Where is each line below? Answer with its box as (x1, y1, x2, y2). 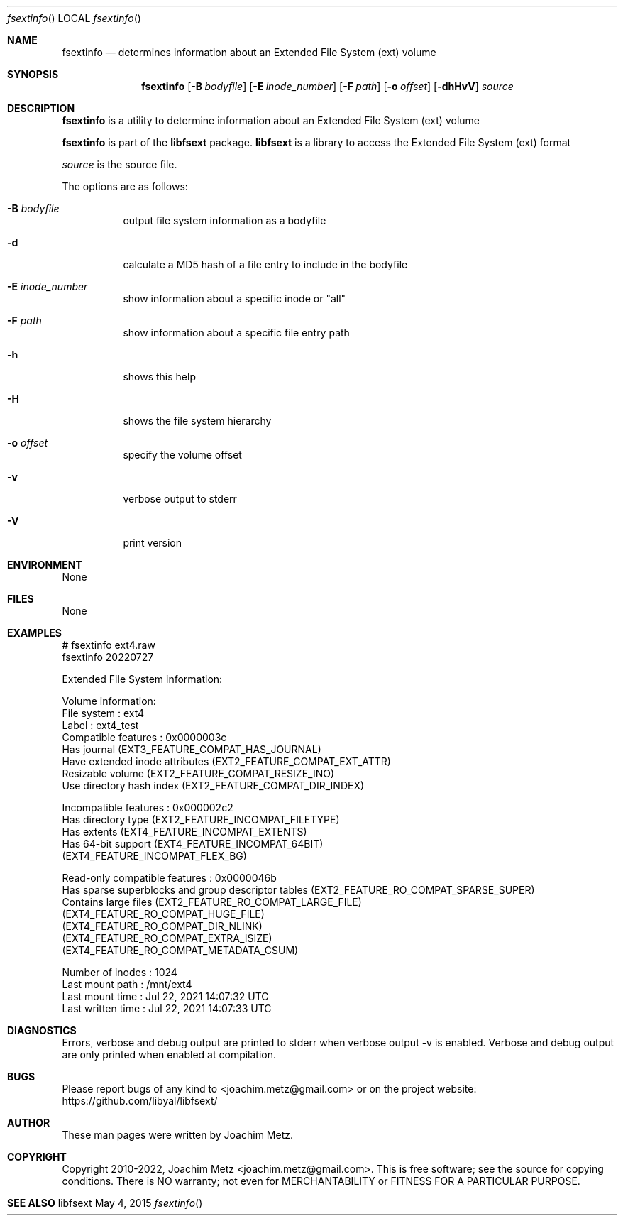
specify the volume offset (123, 449, 242, 461)
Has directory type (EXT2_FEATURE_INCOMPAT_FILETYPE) (62, 814, 340, 826)
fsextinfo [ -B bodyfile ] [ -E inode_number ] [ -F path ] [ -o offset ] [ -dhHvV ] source (141, 80, 514, 92)
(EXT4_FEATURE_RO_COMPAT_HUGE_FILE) (62, 908, 265, 920)
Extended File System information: (62, 673, 223, 685)
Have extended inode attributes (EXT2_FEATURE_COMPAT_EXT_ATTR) (62, 755, 391, 767)
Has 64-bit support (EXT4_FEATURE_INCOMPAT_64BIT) (62, 838, 324, 850)
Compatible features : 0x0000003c (62, 731, 227, 743)
